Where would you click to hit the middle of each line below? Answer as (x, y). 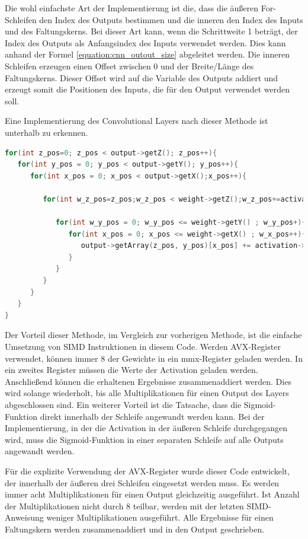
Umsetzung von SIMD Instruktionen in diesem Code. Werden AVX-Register (143, 347)
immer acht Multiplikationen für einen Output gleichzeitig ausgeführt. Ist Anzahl (152, 494)
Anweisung (24, 517)
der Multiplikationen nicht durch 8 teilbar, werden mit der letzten (124, 505)
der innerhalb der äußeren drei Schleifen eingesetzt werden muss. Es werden (142, 482)
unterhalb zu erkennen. (46, 132)
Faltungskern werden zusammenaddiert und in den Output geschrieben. (135, 529)
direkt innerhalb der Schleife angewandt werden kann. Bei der (152, 416)
